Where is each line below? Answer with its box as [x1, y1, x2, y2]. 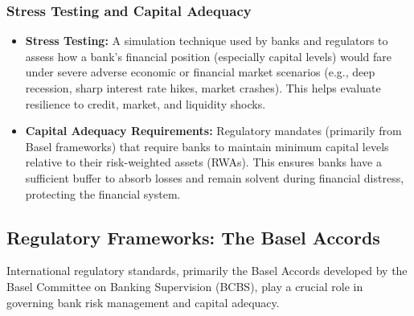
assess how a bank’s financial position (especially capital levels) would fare [25, 47, 392, 64]
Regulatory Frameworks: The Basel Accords [6, 224, 380, 249]
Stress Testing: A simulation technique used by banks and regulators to [25, 32, 388, 49]
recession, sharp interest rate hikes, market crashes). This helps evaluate [25, 80, 381, 96]
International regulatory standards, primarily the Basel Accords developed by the [6, 262, 408, 279]
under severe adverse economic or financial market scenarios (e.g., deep [25, 64, 375, 80]
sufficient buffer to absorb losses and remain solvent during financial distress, [25, 169, 404, 186]
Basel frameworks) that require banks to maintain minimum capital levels [25, 137, 389, 154]
